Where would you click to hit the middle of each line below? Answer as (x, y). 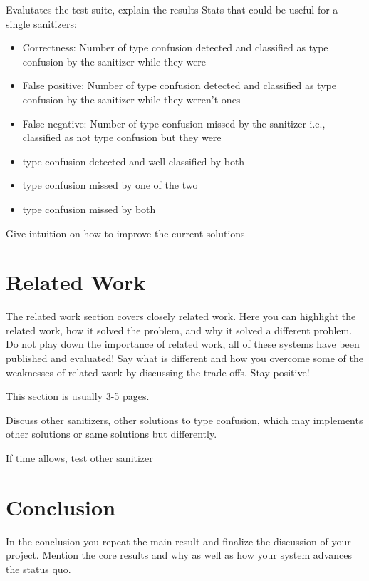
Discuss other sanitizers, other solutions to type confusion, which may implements (184, 420)
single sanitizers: (41, 23)
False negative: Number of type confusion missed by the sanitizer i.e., (174, 123)
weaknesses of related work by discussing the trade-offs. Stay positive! (158, 372)
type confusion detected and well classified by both (134, 161)
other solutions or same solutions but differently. (111, 434)
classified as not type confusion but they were (122, 137)
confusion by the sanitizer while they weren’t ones (131, 99)
